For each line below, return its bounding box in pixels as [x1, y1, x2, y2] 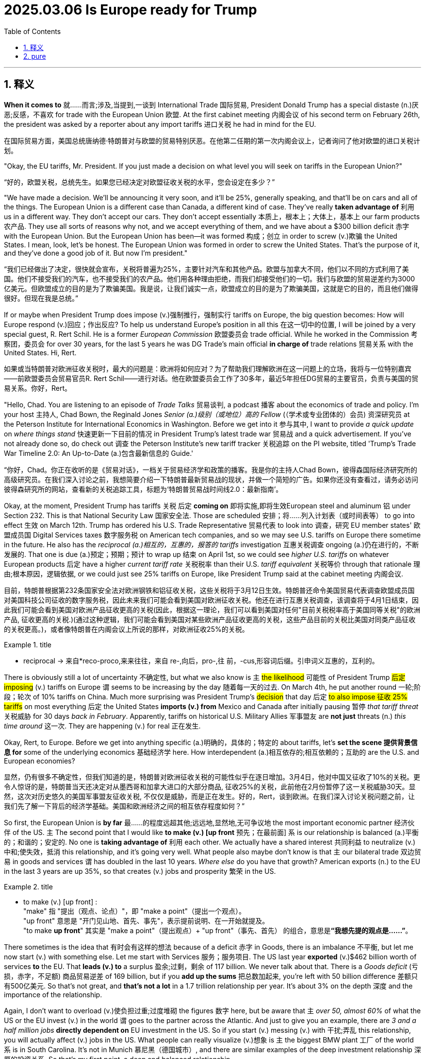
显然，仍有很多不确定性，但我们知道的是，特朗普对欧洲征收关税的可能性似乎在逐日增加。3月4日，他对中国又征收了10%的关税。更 [4, 772, 420, 781]
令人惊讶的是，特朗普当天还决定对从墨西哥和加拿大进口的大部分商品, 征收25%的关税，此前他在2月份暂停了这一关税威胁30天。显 [4, 782, 416, 791]
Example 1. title [4, 640, 52, 649]
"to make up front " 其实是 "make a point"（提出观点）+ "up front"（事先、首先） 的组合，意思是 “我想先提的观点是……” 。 [23, 926, 412, 935]
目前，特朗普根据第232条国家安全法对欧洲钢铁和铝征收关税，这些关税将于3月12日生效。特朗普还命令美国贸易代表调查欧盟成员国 [4, 586, 415, 594]
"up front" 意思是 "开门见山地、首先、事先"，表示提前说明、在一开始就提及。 [23, 916, 269, 925]
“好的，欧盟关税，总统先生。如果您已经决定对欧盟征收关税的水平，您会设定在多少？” [4, 177, 275, 186]
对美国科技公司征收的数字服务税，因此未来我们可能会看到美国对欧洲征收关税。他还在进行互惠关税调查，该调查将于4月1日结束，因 [4, 595, 419, 604]
